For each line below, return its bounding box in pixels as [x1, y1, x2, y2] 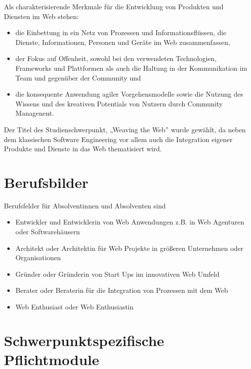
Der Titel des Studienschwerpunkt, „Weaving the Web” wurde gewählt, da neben [4, 124, 246, 134]
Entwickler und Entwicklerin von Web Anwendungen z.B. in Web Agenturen [15, 217, 244, 227]
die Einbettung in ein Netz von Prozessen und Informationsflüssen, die [15, 27, 227, 38]
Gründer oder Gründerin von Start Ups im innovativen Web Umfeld [15, 268, 220, 279]
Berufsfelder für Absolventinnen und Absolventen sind [4, 200, 166, 210]
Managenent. [15, 108, 54, 118]
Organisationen [15, 252, 61, 263]
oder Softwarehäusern [15, 226, 80, 237]
